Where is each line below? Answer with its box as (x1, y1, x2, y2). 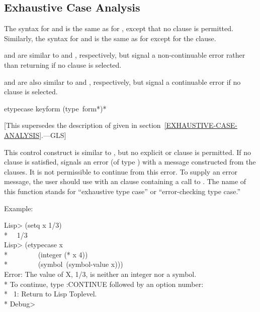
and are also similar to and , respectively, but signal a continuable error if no (4, 76, 241, 87)
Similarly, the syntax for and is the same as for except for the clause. (4, 33, 216, 43)
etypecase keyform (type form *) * (4, 103, 107, 113)
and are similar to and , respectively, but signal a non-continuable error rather (4, 50, 245, 60)
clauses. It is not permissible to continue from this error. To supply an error (4, 166, 238, 177)
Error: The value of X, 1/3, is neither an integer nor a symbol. (4, 269, 197, 279)
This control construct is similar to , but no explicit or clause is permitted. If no (4, 146, 251, 157)
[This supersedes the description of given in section (4, 120, 161, 130)
